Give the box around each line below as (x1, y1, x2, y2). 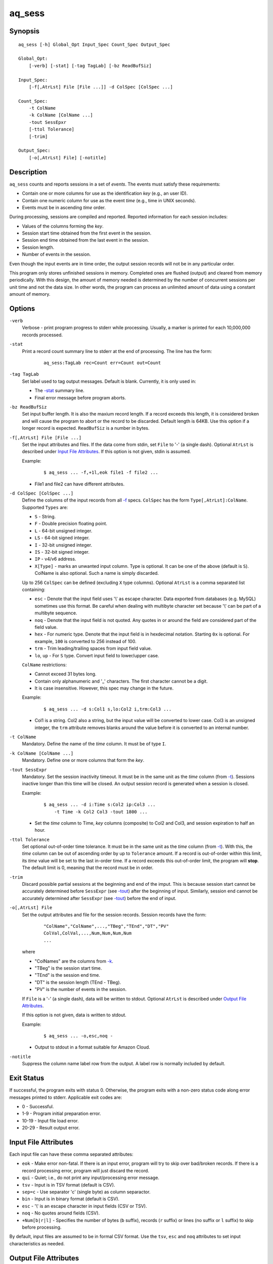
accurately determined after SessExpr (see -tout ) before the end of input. (22, 895, 176, 901)
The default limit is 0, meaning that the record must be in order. (22, 865, 154, 871)
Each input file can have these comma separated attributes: (9, 1151, 133, 1157)
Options (9, 304, 35, 313)
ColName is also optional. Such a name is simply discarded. (34, 570, 159, 576)
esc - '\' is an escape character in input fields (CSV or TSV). (22, 1203, 147, 1209)
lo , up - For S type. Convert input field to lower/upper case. (34, 652, 159, 658)
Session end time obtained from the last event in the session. (22, 237, 149, 243)
